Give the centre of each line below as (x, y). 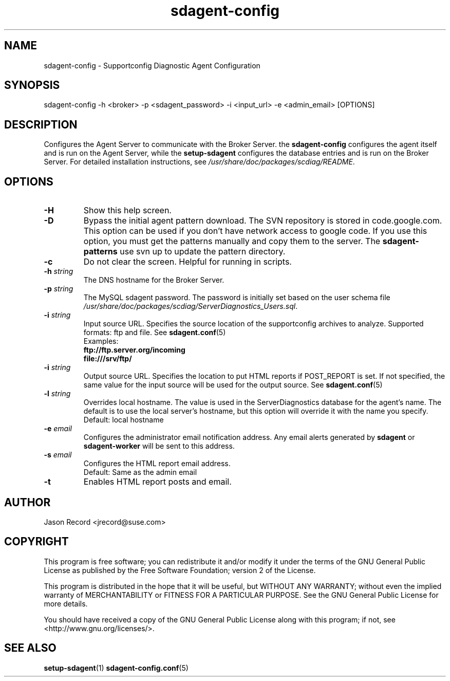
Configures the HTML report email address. (157, 464)
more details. (66, 603)
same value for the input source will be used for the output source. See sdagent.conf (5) (233, 385)
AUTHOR (27, 502)
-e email (58, 429)
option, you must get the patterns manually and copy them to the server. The (232, 241)
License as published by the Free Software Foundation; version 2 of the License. (180, 570)
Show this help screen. (127, 210)
